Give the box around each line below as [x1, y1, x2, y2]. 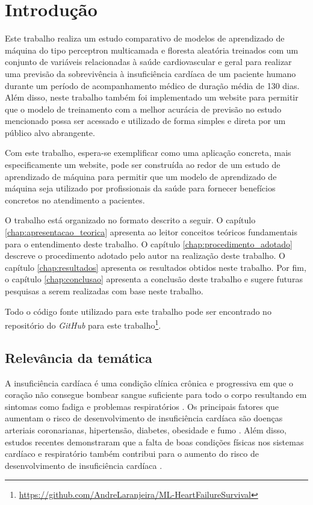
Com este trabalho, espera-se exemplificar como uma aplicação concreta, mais [5, 146, 291, 159]
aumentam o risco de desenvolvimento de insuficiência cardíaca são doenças [5, 412, 283, 424]
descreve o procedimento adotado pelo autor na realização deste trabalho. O [5, 249, 285, 262]
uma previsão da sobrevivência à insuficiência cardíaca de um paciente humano [5, 67, 296, 79]
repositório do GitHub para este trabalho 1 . [5, 317, 161, 331]
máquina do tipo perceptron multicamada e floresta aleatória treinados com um [5, 43, 299, 56]
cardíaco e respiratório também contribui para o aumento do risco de [5, 447, 259, 460]
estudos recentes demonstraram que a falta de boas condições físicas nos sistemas [5, 435, 304, 448]
